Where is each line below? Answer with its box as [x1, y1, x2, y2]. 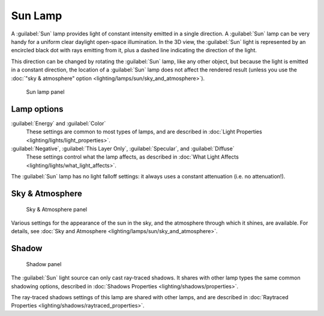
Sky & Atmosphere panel [26, 205, 87, 213]
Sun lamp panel [26, 88, 65, 96]
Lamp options [11, 104, 64, 114]
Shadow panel [26, 260, 62, 267]
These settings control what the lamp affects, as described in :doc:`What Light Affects [26, 153, 239, 160]
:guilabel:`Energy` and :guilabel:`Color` [11, 120, 106, 127]
